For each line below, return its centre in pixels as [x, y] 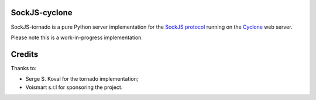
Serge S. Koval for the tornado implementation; [82, 79]
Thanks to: [24, 68]
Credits [25, 54]
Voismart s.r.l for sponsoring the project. [74, 87]
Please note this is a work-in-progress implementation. [77, 37]
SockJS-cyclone [42, 13]
